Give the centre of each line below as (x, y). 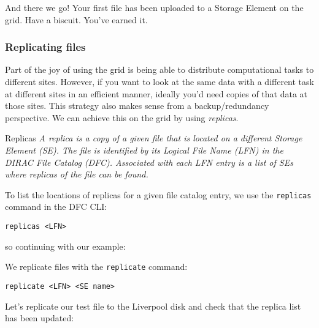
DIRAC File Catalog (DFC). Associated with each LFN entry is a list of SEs (149, 162)
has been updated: (40, 318)
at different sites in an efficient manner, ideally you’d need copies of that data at (156, 93)
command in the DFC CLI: (56, 207)
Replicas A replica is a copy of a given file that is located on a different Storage (154, 138)
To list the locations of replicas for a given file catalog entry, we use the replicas (158, 194)
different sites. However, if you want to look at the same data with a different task (159, 81)
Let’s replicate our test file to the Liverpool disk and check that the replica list (153, 306)
